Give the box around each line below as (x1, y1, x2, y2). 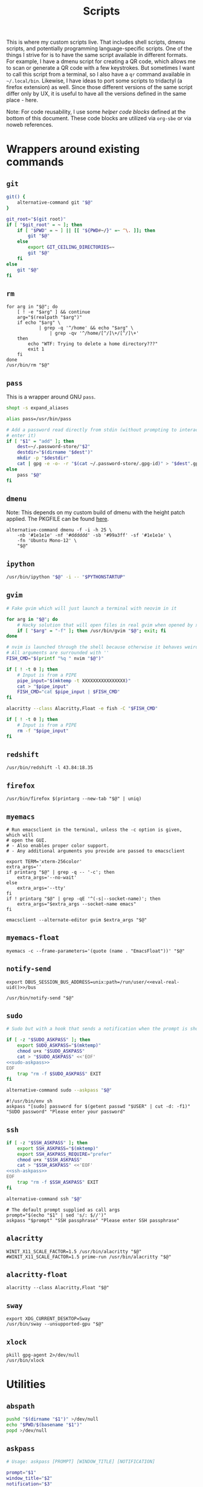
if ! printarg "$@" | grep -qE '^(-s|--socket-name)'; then (6, 896, 161, 902)
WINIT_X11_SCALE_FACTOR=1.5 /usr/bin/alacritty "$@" (6, 1248, 142, 1255)
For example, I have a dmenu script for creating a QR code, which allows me (6, 58, 196, 65)
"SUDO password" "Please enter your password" (6, 1109, 126, 1115)
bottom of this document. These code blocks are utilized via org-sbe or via (6, 115, 192, 122)
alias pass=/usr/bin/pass (6, 415, 71, 422)
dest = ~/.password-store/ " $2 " (17, 444, 91, 450)
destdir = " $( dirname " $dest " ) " (17, 449, 94, 455)
